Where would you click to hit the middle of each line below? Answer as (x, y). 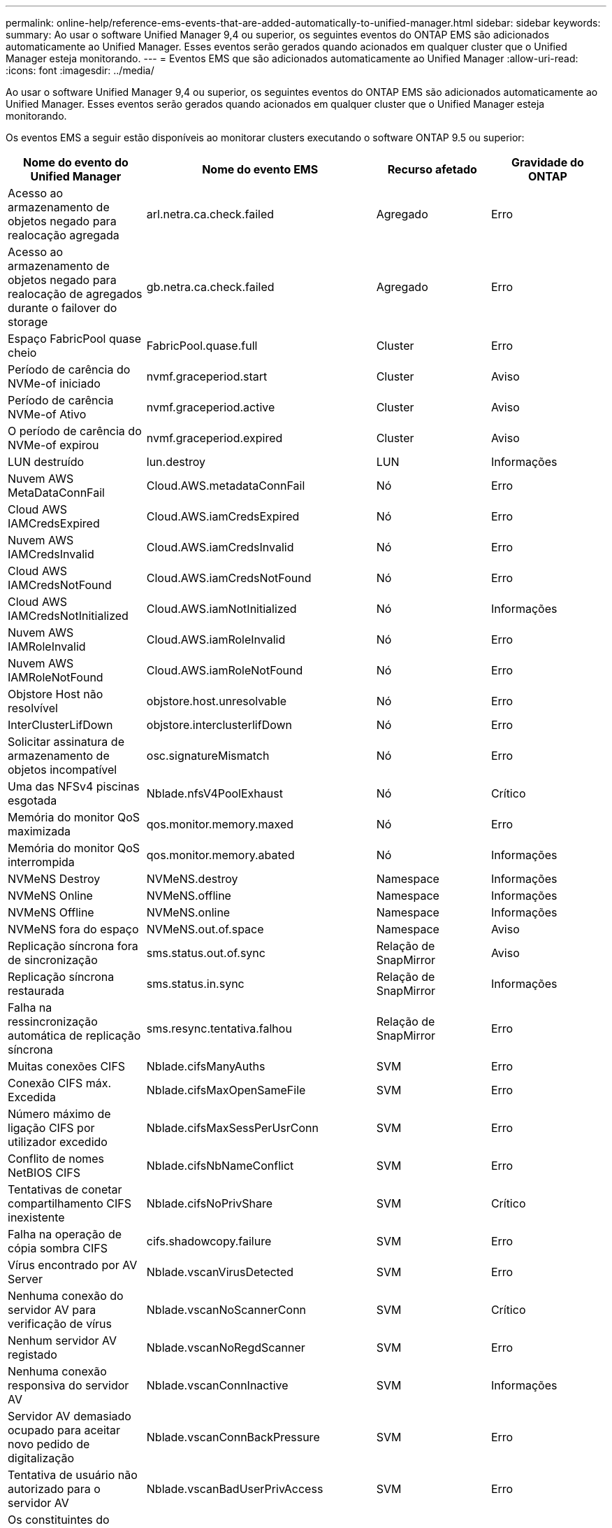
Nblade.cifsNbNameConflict (220, 1166)
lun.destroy (176, 462)
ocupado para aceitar (64, 1430)
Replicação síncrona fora (73, 946)
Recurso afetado (432, 169)
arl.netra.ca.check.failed (210, 214)
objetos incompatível (63, 770)
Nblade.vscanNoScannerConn (226, 1310)
